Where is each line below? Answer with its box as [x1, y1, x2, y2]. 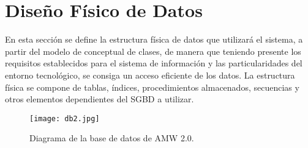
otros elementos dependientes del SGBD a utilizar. [5, 93, 194, 105]
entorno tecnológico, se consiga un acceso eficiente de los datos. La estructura [5, 68, 295, 81]
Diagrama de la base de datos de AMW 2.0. [29, 132, 194, 144]
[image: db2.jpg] [29, 114, 100, 123]
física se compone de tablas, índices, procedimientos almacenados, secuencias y [5, 80, 299, 93]
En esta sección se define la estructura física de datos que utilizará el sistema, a [5, 33, 303, 46]
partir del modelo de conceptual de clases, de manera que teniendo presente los [5, 44, 301, 57]
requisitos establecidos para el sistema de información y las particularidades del [5, 57, 302, 69]
